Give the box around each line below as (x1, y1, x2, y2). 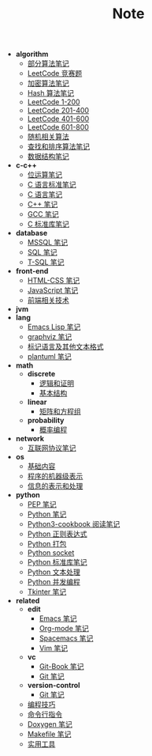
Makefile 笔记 (27, 729, 72, 739)
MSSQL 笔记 (27, 238, 69, 248)
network (15, 434, 45, 444)
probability (27, 416, 65, 425)
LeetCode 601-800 (27, 123, 89, 132)
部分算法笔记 (27, 59, 69, 68)
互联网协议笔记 (27, 444, 76, 453)
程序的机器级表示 (27, 471, 83, 481)
